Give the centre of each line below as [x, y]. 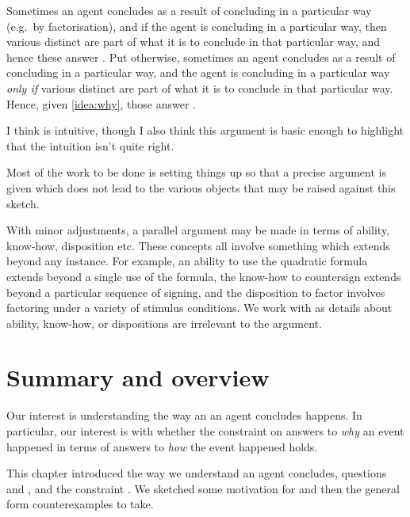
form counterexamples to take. [80, 504]
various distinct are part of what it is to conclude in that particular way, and [194, 42]
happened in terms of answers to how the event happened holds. [162, 446]
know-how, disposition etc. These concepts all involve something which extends [198, 245]
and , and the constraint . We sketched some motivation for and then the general [203, 488]
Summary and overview [138, 377]
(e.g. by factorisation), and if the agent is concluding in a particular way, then [197, 26]
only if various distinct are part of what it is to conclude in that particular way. [200, 87]
